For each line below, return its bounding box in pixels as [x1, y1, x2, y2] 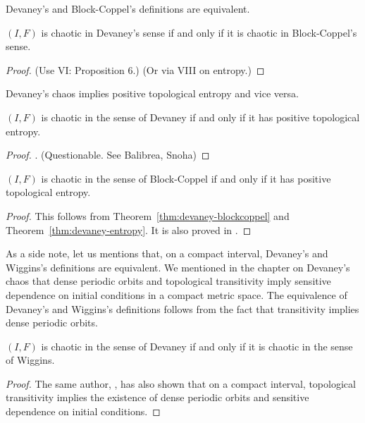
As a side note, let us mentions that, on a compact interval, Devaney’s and [6, 246, 328, 261]
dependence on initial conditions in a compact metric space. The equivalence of [6, 287, 347, 302]
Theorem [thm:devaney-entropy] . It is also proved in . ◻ [6, 222, 252, 237]
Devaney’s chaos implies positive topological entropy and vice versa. [6, 86, 299, 101]
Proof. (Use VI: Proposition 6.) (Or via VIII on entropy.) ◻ [6, 62, 265, 77]
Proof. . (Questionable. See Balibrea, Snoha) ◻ [6, 147, 210, 162]
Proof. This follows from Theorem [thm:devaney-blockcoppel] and [6, 208, 290, 223]
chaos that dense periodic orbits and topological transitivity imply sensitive [6, 274, 331, 288]
